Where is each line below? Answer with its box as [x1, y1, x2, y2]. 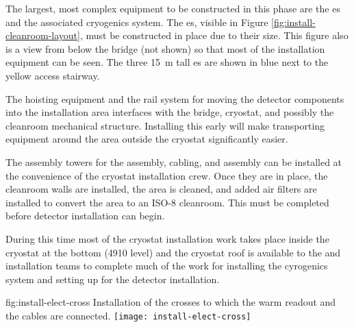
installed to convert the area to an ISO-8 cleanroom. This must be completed [5, 195, 329, 209]
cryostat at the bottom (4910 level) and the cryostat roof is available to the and [5, 245, 341, 259]
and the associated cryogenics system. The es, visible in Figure [5, 14, 268, 29]
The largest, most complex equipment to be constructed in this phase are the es [5, 1, 340, 15]
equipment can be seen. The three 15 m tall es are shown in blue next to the [5, 55, 329, 69]
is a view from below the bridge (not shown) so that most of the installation [5, 41, 325, 56]
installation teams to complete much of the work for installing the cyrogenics [5, 258, 328, 273]
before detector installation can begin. [5, 208, 165, 223]
